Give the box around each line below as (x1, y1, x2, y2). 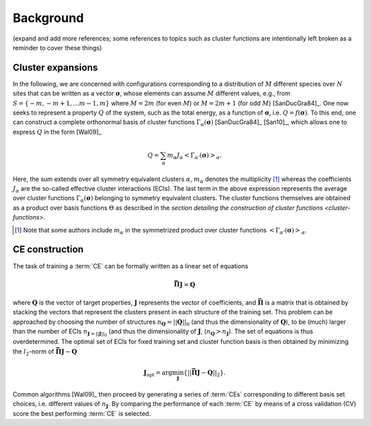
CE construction (12, 244, 84, 255)
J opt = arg (143, 368, 172, 378)
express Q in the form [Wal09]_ (12, 128, 102, 136)
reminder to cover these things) (12, 43, 102, 51)
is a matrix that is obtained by (265, 298, 348, 307)
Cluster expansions (12, 62, 98, 73)
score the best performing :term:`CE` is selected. (12, 409, 151, 418)
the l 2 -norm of (12, 347, 54, 357)
